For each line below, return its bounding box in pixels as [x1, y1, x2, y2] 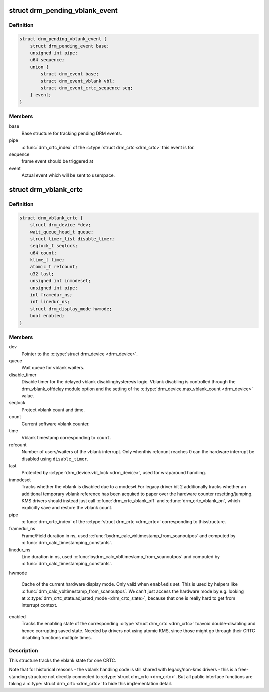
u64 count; [30, 250, 57, 256]
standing [9, 673, 27, 679]
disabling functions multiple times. [21, 634, 92, 640]
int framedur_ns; [30, 292, 73, 298]
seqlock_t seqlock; [30, 243, 78, 249]
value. [21, 393, 34, 399]
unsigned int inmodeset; [30, 278, 91, 284]
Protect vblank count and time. [21, 407, 85, 413]
